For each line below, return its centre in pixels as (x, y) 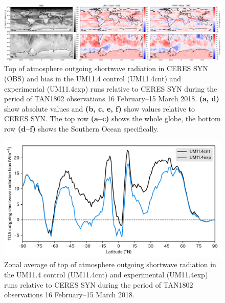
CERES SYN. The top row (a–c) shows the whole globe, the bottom (112, 118)
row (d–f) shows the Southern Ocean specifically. (82, 128)
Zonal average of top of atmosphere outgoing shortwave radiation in (110, 264)
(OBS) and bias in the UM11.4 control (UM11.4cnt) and (93, 78)
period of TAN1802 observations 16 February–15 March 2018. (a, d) (112, 99)
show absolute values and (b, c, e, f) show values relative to (100, 108)
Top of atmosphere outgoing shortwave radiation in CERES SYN (106, 68)
